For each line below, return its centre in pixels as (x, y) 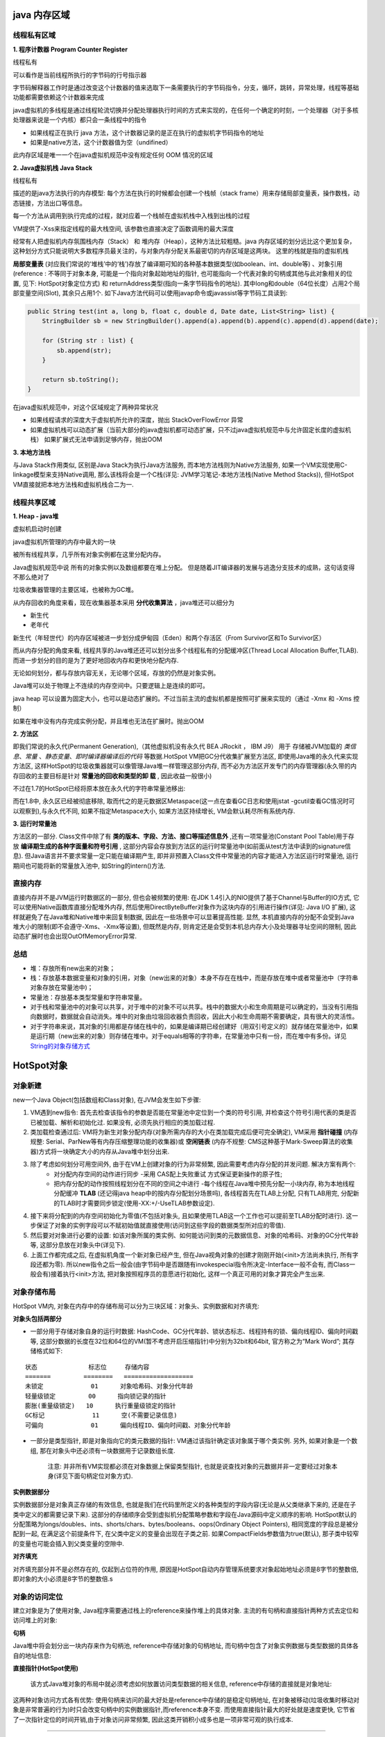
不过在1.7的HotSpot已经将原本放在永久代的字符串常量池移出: (99, 788)
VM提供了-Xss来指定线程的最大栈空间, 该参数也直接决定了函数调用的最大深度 (123, 229)
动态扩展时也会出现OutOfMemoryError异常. (75, 936)
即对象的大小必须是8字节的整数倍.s (63, 1579)
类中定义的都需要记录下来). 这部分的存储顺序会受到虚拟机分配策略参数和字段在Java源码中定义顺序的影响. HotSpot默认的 (185, 1514)
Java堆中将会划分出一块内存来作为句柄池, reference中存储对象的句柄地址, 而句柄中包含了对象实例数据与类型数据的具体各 (186, 1646)
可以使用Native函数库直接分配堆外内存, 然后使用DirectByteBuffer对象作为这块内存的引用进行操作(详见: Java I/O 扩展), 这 (185, 907)
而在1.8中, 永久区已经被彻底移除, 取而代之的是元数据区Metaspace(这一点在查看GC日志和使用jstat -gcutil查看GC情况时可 (184, 801)
